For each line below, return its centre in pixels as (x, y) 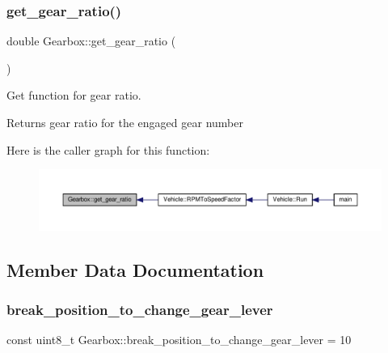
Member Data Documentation (135, 269)
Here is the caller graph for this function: (108, 149)
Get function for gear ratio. (74, 95)
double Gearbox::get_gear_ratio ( (91, 41)
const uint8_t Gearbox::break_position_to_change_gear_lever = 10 (179, 340)
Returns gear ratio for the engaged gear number (125, 122)
